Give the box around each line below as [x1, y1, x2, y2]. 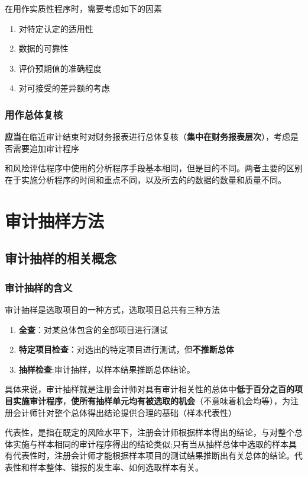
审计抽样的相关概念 [5, 249, 116, 267]
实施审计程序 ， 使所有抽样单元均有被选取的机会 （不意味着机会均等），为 [12, 394, 290, 406]
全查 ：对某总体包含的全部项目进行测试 [18, 323, 168, 335]
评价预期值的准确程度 [18, 62, 102, 74]
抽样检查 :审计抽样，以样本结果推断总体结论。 [18, 363, 195, 375]
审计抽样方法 [5, 208, 105, 232]
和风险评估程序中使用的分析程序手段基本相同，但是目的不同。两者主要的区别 [5, 162, 303, 174]
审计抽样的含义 [5, 280, 73, 294]
